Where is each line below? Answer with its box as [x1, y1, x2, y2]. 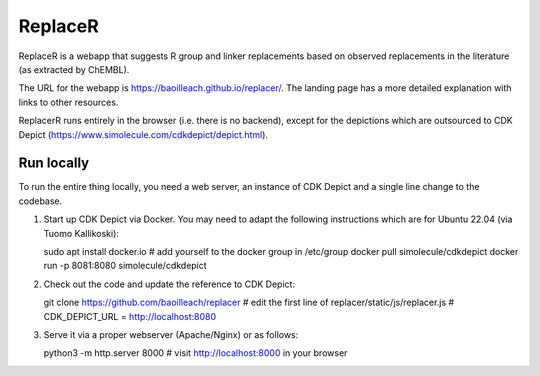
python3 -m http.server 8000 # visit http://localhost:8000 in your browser [43, 347, 348, 359]
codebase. [18, 195, 63, 207]
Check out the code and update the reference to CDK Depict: [43, 278, 295, 290]
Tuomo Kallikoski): [43, 227, 120, 239]
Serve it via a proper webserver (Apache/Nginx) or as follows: [43, 328, 299, 340]
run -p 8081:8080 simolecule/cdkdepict [43, 260, 207, 272]
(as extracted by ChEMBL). [18, 63, 130, 75]
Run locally [18, 155, 90, 172]
